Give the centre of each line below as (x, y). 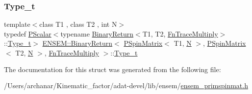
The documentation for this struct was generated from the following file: (113, 69)
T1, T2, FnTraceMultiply (180, 33)
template (17, 24)
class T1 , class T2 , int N (78, 24)
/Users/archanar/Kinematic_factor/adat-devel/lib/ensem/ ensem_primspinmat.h (126, 85)
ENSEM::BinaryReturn (77, 43)
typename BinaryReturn (97, 33)
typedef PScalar (28, 33)
